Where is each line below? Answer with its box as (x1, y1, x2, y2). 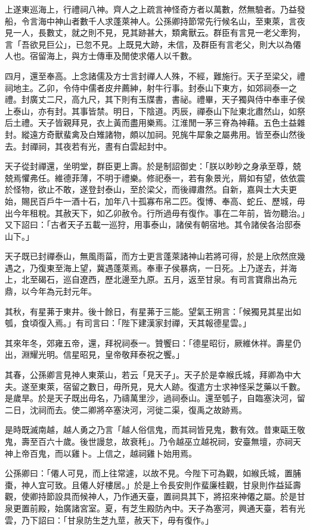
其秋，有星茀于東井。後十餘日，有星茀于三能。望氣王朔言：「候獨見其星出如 (5, 305, 301, 317)
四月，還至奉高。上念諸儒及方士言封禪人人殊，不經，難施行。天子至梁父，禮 (5, 69, 305, 82)
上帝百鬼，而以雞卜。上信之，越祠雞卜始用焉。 (13, 447, 197, 459)
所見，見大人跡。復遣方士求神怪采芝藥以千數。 (121, 380, 305, 392)
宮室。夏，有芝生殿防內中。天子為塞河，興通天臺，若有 (79, 501, 297, 514)
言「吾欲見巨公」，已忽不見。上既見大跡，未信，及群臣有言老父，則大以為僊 (5, 38, 301, 50)
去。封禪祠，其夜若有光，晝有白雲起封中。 (5, 140, 172, 152)
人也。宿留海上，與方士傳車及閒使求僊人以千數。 (5, 49, 197, 62)
